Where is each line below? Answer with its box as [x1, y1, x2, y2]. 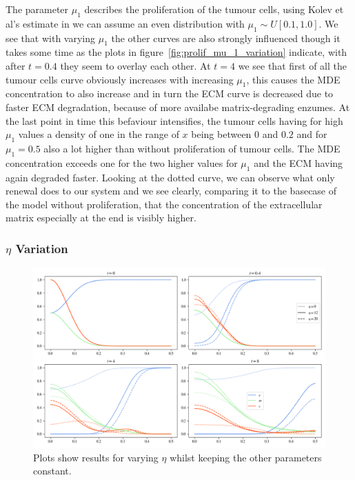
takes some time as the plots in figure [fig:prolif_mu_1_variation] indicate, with [6, 45, 347, 59]
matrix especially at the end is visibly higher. [6, 210, 196, 225]
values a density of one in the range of [18, 127, 179, 141]
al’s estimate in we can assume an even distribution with [6, 16, 245, 30]
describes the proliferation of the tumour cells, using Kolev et [84, 2, 344, 16]
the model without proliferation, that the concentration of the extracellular [6, 197, 323, 211]
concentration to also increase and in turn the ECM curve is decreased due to [6, 86, 334, 101]
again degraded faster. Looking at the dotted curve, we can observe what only [6, 170, 335, 184]
